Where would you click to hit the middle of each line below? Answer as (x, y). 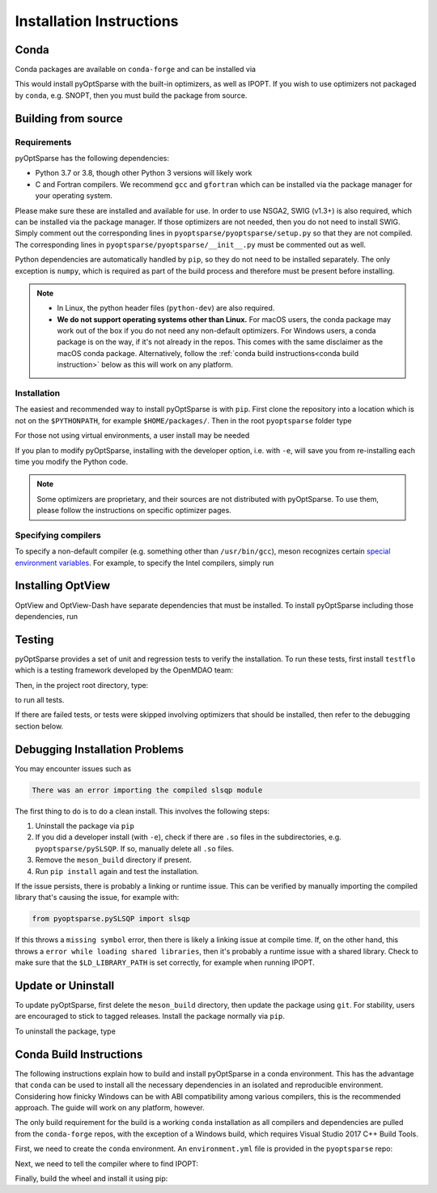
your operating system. (74, 196)
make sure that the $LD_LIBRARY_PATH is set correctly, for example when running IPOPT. (165, 962)
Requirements (43, 142)
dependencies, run (47, 616)
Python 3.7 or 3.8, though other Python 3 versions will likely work (144, 173)
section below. (39, 726)
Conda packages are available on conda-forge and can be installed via (136, 70)
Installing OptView (63, 586)
